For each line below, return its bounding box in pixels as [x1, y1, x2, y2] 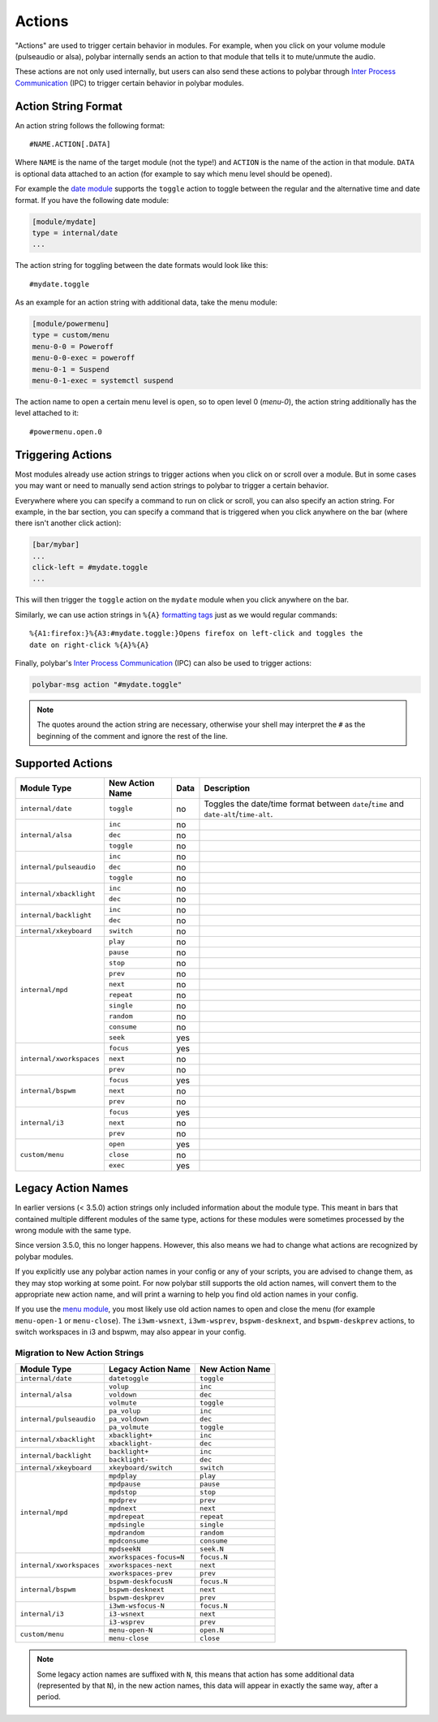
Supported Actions [15, 756, 113, 770]
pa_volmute [108, 1423, 149, 1432]
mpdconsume [108, 1537, 149, 1546]
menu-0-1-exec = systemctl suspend [32, 376, 174, 386]
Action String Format [15, 99, 123, 113]
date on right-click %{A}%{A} [29, 640, 150, 650]
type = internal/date [32, 228, 118, 237]
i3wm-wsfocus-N [108, 1602, 165, 1611]
